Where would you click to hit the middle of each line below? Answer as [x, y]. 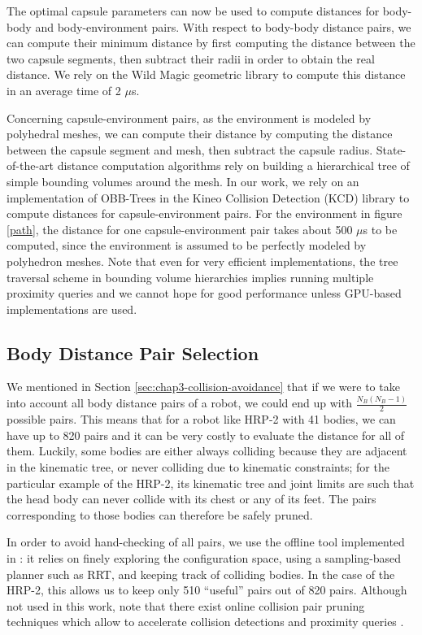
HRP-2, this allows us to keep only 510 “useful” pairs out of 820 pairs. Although [207, 590]
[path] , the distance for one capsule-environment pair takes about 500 [180, 229]
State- [391, 149]
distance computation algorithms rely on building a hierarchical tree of [233, 165]
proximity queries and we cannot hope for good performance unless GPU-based [204, 293]
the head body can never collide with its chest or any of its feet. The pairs [191, 499]
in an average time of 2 [64, 90]
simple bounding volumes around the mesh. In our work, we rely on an [183, 181]
